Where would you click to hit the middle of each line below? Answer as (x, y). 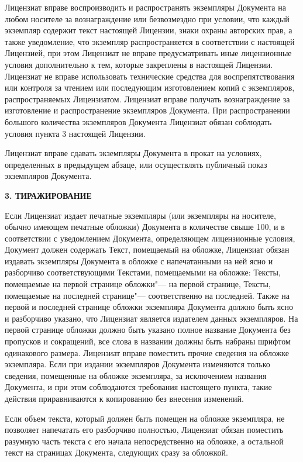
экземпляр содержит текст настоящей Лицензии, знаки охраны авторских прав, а (149, 30)
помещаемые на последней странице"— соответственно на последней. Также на (147, 295)
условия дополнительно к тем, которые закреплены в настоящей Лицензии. (139, 64)
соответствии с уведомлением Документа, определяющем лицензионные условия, (150, 238)
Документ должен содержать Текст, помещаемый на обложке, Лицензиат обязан (147, 249)
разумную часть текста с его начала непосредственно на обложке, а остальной (144, 441)
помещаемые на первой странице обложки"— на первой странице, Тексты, (138, 284)
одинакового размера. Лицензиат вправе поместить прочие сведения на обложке (147, 352)
